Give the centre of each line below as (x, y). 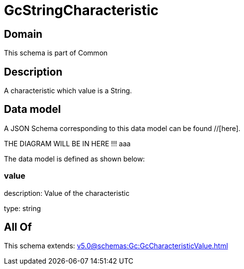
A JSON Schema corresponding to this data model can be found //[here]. (122, 128)
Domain (23, 34)
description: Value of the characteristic (67, 193)
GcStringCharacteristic (81, 10)
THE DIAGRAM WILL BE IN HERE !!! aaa (67, 143)
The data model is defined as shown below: (75, 159)
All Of (18, 227)
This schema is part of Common (56, 53)
